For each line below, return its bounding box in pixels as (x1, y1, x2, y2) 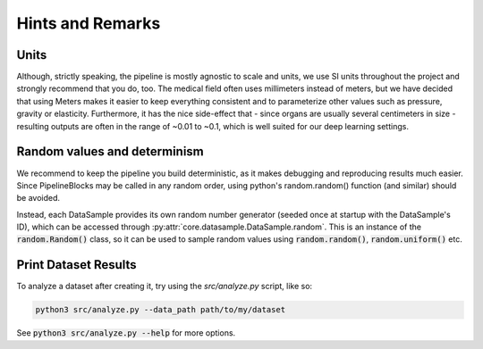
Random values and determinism (16, 144, 205, 160)
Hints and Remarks (16, 13, 161, 33)
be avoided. (16, 193, 61, 204)
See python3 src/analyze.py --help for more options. (16, 328, 236, 338)
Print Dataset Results (16, 257, 138, 272)
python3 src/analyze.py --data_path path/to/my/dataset (35, 304, 286, 315)
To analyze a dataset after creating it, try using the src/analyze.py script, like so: (16, 281, 313, 292)
